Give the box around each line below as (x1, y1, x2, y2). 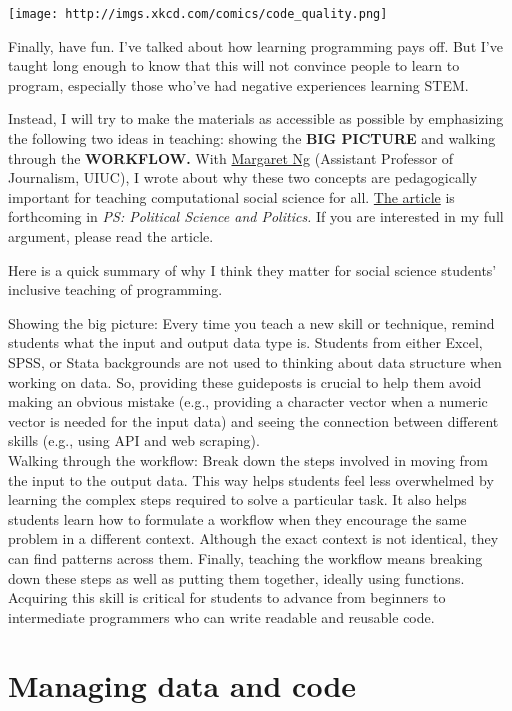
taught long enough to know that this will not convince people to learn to (8, 55, 460, 76)
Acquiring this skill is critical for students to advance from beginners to (8, 587, 446, 608)
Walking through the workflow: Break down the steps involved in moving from (8, 449, 489, 470)
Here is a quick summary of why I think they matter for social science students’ (8, 259, 497, 280)
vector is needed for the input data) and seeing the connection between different (8, 410, 499, 431)
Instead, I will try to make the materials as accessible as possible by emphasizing (8, 108, 504, 129)
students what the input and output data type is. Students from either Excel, (8, 332, 483, 353)
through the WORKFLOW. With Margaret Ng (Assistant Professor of (8, 147, 454, 168)
